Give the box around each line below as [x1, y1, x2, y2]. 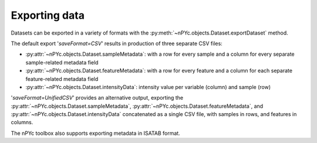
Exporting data [11, 9, 85, 22]
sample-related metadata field [25, 59, 99, 66]
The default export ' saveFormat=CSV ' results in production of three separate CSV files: [11, 40, 222, 47]
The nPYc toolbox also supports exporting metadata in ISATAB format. [11, 130, 180, 137]
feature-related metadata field [25, 75, 99, 82]
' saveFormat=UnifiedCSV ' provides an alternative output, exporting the [11, 94, 184, 101]
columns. [11, 119, 33, 126]
